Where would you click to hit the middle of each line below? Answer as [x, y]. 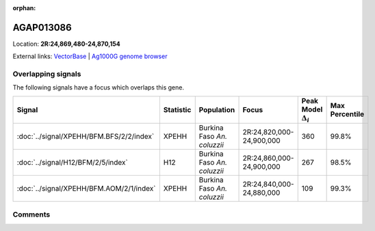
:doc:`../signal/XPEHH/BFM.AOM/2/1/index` [86, 189]
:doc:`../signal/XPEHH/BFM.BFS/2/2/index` [86, 137]
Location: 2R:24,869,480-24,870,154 [66, 44]
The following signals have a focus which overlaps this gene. [99, 87]
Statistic [177, 110]
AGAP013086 [42, 27]
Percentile [347, 114]
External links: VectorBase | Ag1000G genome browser [90, 56]
